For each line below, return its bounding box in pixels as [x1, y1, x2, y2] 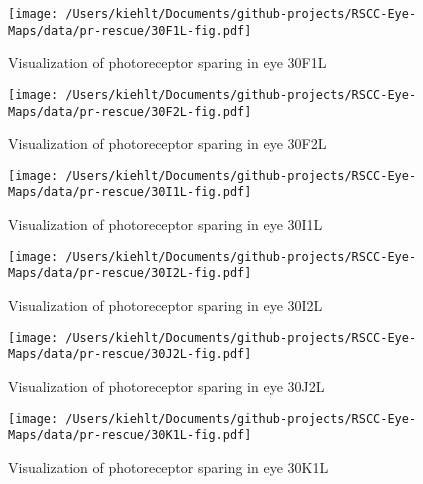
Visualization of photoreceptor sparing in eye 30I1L [8, 214, 323, 235]
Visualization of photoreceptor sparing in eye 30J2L [8, 375, 325, 396]
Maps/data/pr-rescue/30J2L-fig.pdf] [8, 347, 252, 362]
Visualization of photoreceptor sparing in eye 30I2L [8, 295, 323, 316]
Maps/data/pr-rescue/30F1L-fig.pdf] [8, 23, 252, 38]
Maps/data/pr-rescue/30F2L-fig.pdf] [8, 104, 252, 119]
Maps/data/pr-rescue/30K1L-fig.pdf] [8, 428, 252, 443]
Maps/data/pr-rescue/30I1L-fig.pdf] [8, 185, 252, 200]
